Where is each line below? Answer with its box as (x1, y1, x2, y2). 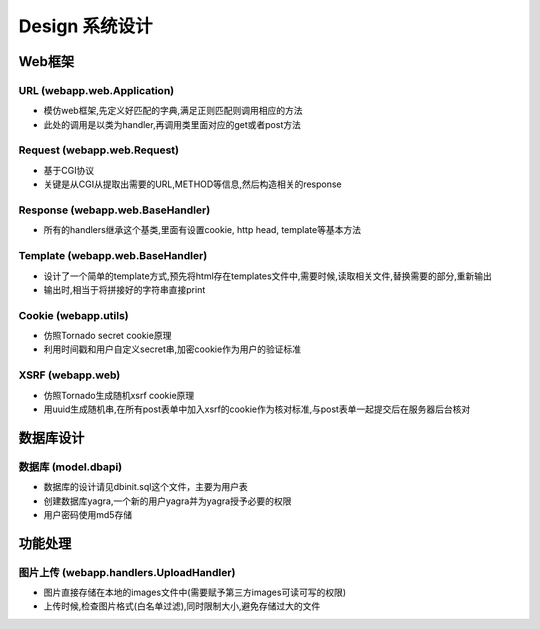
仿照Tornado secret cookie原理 (43, 330, 172, 342)
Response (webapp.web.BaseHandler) (18, 203, 211, 217)
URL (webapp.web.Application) (18, 83, 175, 97)
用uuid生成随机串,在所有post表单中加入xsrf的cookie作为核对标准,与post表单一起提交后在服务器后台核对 (43, 403, 471, 415)
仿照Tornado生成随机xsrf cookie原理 (43, 389, 195, 401)
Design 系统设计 (18, 15, 153, 37)
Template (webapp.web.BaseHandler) (18, 249, 208, 263)
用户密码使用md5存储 (43, 508, 133, 520)
